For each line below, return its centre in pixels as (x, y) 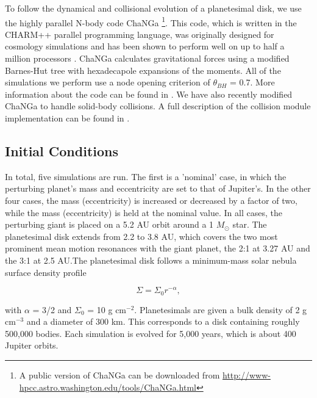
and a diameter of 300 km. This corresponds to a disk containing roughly (163, 321)
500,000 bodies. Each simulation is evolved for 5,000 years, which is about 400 (151, 333)
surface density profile (46, 272)
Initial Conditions (62, 150)
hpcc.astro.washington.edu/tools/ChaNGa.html (108, 387)
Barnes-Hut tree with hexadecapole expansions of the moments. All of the (143, 70)
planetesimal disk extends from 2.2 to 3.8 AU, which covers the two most (141, 236)
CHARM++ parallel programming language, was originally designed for (140, 34)
